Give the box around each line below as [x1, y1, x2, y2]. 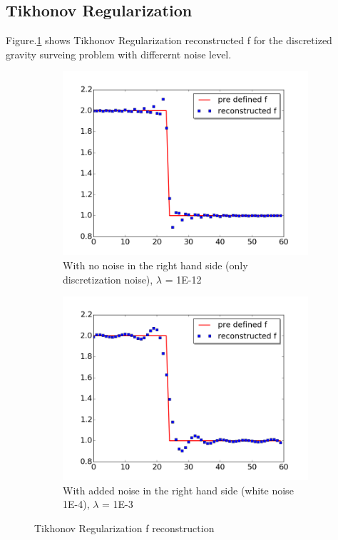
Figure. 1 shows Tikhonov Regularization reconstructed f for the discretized [6, 33, 332, 48]
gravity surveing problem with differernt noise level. [6, 46, 232, 61]
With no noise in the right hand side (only [63, 257, 248, 272]
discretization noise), [63, 271, 153, 286]
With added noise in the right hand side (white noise [63, 482, 294, 497]
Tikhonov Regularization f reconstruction [34, 520, 215, 535]
